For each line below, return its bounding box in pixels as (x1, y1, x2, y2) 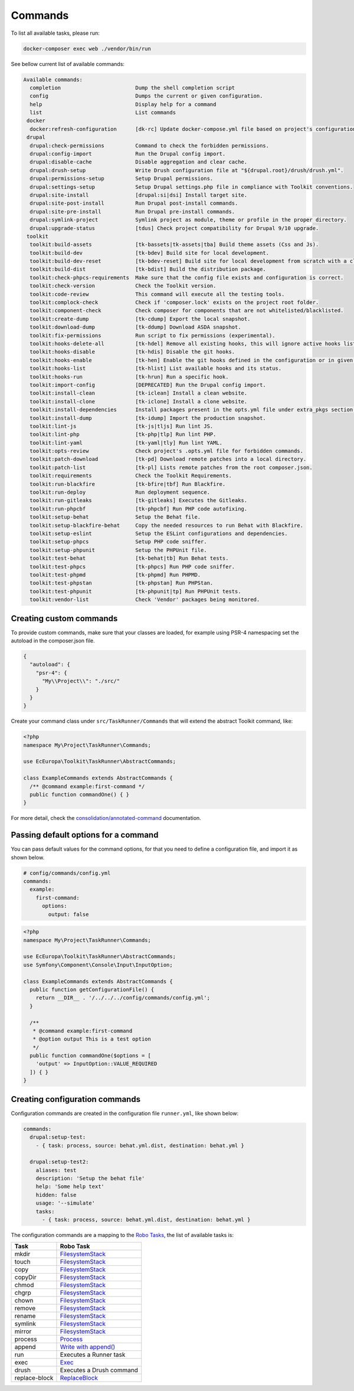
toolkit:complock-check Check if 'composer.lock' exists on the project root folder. (29, 299, 319, 306)
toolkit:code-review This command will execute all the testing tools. (29, 291, 285, 297)
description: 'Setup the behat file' (35, 1175, 145, 1182)
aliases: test (35, 1167, 77, 1173)
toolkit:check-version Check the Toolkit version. (29, 283, 217, 289)
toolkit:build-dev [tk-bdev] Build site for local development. (29, 250, 270, 256)
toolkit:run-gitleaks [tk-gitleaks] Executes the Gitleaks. (29, 497, 248, 504)
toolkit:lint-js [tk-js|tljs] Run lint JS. (29, 422, 214, 429)
